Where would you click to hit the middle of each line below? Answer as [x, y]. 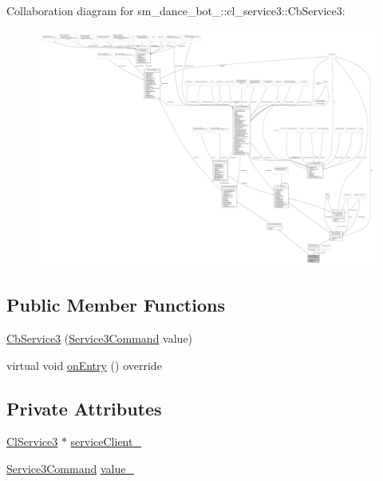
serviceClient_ [106, 441]
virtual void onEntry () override [84, 365]
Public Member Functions [116, 305]
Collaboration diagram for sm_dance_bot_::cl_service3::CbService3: [176, 10]
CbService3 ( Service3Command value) [100, 338]
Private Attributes [84, 408]
